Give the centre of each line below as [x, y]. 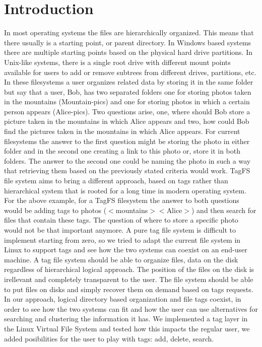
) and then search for [224, 210]
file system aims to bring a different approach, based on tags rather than [116, 181]
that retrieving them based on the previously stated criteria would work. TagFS [127, 170]
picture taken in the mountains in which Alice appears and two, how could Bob [127, 121]
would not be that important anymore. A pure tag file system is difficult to [120, 230]
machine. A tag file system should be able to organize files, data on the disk [121, 259]
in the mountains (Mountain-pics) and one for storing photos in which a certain [127, 101]
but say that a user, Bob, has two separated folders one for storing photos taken [128, 91]
